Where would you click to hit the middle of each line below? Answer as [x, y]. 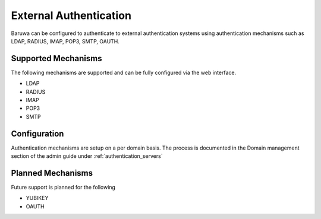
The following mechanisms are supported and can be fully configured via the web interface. [124, 72]
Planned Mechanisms [52, 173]
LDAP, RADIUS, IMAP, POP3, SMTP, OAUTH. [65, 41]
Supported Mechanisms [56, 58]
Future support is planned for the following [63, 187]
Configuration [37, 134]
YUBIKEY [37, 198]
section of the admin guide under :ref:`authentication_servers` [87, 156]
